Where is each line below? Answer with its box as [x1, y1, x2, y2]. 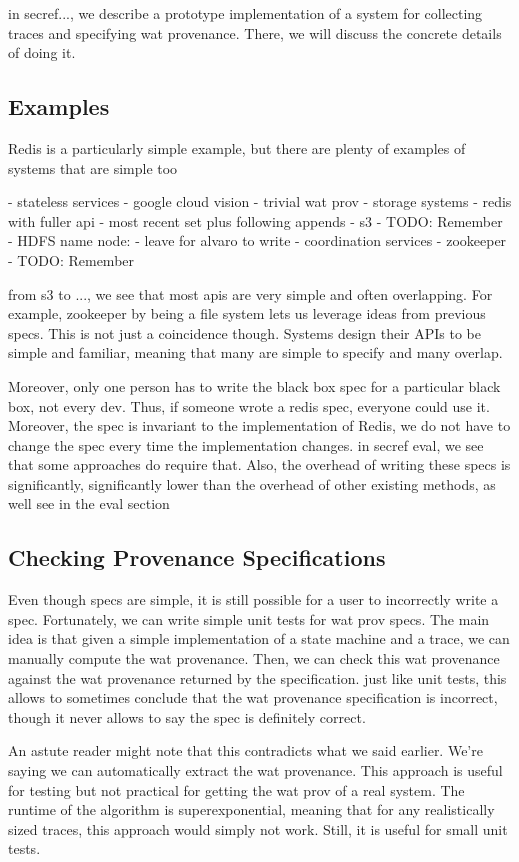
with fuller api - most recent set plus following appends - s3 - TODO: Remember [8, 210, 503, 231]
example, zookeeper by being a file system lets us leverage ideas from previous [8, 303, 486, 324]
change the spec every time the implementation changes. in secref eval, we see [8, 434, 484, 455]
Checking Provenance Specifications [8, 542, 386, 573]
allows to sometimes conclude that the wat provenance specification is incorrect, [8, 687, 498, 708]
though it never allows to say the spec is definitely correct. [8, 706, 366, 727]
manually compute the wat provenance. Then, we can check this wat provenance [8, 648, 500, 669]
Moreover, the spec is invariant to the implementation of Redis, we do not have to [8, 415, 511, 436]
